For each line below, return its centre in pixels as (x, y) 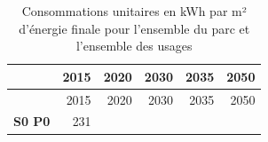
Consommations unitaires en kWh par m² (134, 11)
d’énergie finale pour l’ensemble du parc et (134, 28)
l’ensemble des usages (134, 46)
